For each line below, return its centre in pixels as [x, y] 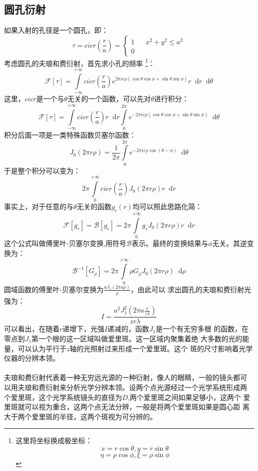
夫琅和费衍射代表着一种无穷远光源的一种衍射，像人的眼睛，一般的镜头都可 [126, 377]
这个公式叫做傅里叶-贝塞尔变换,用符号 [65, 243]
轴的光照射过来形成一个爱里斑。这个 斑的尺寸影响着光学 [161, 348]
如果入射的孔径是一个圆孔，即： [56, 30]
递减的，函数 [128, 329]
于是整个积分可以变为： [42, 170]
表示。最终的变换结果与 [170, 243]
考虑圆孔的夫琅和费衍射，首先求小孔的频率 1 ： [80, 62]
